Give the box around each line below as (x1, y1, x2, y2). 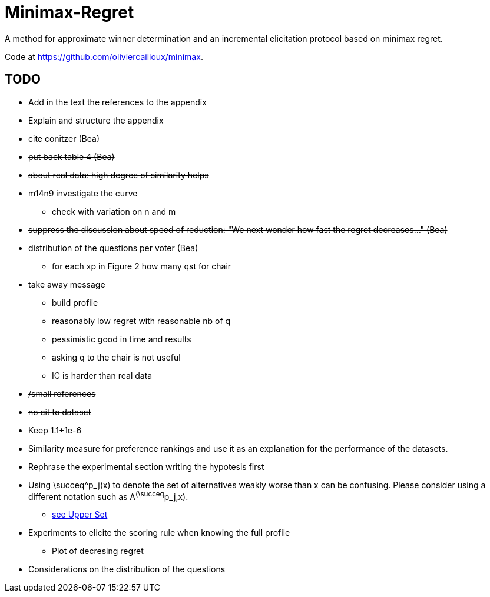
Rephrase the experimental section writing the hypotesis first (28, 461, 264, 472)
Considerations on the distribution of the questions (28, 564, 226, 575)
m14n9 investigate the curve (28, 188, 138, 198)
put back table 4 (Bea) (28, 151, 115, 162)
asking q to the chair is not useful (52, 352, 181, 362)
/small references (28, 388, 96, 399)
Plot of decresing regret (52, 546, 144, 556)
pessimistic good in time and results (52, 333, 191, 344)
